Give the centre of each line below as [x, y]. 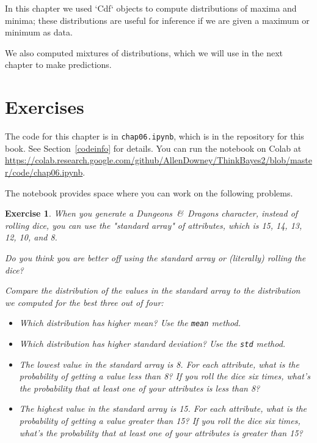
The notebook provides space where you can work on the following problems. [149, 192]
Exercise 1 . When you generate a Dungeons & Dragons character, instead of [151, 213]
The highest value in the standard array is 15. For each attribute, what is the [163, 408]
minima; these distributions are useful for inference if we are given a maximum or [157, 20]
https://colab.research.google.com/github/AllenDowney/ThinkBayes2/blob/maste [158, 160]
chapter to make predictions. [58, 65]
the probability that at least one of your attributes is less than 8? [140, 388]
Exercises [45, 107]
